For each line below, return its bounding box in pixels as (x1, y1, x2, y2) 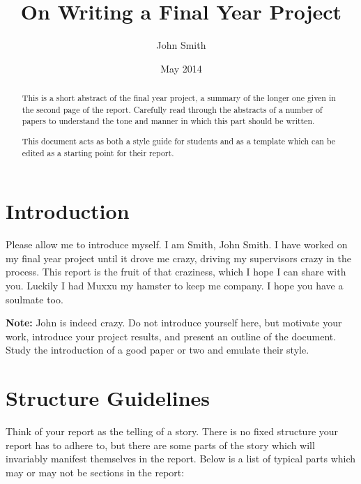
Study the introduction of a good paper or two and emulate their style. (6, 342, 309, 357)
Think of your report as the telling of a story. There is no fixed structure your (6, 424, 339, 439)
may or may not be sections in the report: (6, 464, 185, 479)
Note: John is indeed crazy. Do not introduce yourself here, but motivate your (6, 315, 342, 330)
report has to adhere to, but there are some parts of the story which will (6, 437, 315, 452)
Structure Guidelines (6, 384, 210, 412)
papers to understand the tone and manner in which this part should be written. (22, 115, 315, 127)
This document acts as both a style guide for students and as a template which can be (22, 135, 336, 146)
